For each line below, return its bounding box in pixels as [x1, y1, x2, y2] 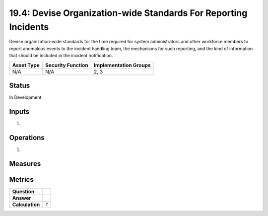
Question [12, 188, 35, 195]
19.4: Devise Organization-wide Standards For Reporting [9, 7, 248, 18]
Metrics [9, 175, 34, 184]
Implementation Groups [93, 62, 151, 69]
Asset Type [12, 62, 40, 69]
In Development [9, 94, 42, 100]
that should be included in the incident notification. [9, 53, 113, 59]
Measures [9, 159, 41, 168]
